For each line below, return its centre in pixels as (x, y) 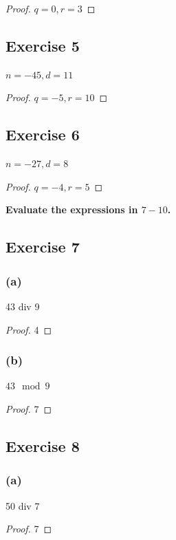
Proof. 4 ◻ (29, 329)
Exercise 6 (43, 134)
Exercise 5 (43, 45)
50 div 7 (23, 505)
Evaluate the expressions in (72, 209)
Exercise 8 (43, 445)
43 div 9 (23, 306)
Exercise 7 (43, 247)
